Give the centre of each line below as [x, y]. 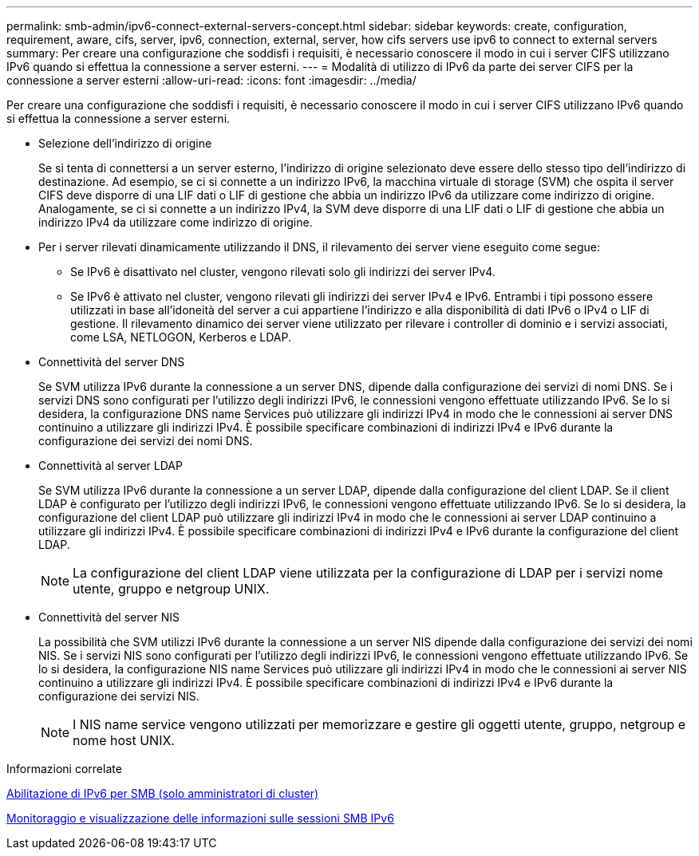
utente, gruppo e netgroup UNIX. [171, 589]
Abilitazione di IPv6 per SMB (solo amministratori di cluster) [163, 793]
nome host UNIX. [124, 740]
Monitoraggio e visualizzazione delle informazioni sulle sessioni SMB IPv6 [200, 818]
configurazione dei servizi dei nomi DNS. [146, 441]
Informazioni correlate [64, 769]
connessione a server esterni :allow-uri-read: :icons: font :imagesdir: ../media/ [211, 80]
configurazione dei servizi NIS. [119, 696]
